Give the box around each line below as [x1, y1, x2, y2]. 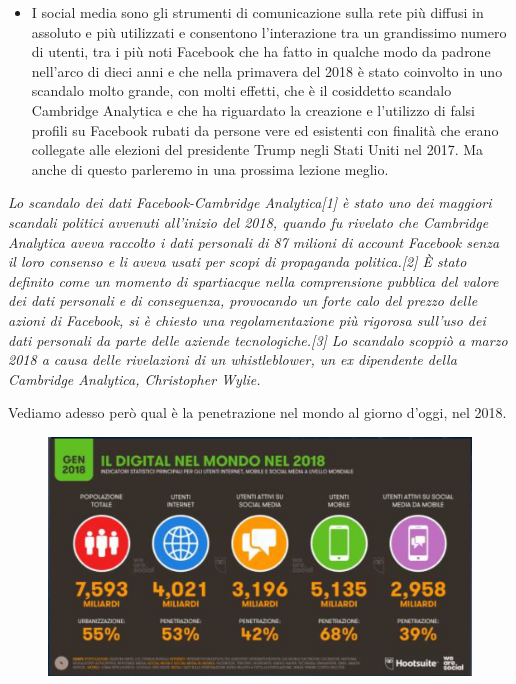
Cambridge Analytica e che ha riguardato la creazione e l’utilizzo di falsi [31, 99, 475, 120]
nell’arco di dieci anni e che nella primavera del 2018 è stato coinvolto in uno [31, 60, 503, 81]
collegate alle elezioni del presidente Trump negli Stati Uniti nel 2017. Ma [31, 139, 484, 160]
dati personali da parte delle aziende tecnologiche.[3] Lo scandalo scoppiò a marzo [8, 329, 508, 350]
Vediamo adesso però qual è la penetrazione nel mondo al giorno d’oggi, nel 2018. [8, 402, 507, 423]
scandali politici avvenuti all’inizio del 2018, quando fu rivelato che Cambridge [8, 211, 489, 232]
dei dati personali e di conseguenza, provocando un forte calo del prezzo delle [8, 290, 478, 311]
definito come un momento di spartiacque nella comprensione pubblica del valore [8, 270, 499, 291]
